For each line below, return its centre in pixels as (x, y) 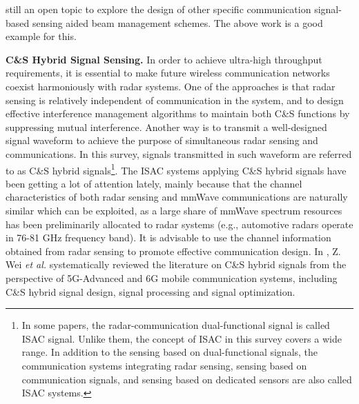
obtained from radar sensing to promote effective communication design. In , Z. (173, 251)
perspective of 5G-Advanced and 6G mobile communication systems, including (172, 277)
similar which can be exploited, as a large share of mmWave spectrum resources (174, 210)
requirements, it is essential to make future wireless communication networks (168, 73)
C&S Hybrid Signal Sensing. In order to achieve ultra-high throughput (164, 59)
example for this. (41, 36)
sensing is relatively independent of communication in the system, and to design (175, 100)
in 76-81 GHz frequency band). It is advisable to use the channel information (168, 238)
